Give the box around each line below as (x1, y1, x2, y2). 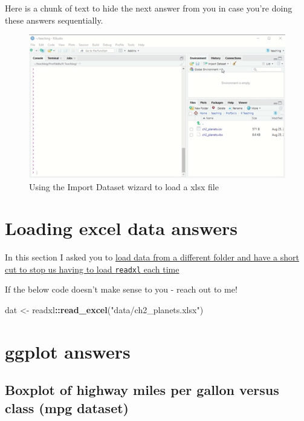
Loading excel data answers (5, 216, 238, 240)
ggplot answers (5, 339, 131, 363)
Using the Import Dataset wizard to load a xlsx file (29, 180, 219, 193)
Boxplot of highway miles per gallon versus (5, 380, 279, 399)
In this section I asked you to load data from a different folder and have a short (5, 251, 299, 264)
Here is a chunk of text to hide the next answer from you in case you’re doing (5, 2, 293, 14)
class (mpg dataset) (5, 398, 129, 417)
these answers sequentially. (5, 13, 103, 26)
